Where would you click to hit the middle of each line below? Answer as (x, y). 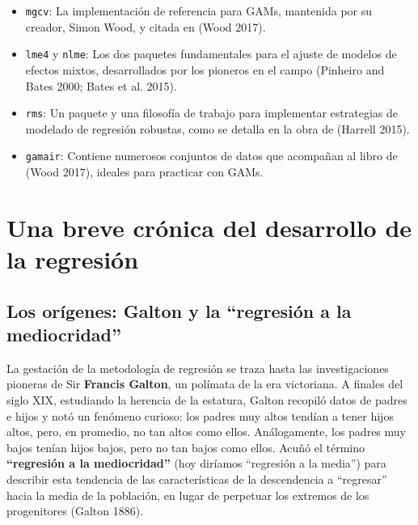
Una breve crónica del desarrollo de (209, 227)
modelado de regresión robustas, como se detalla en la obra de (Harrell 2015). (217, 128)
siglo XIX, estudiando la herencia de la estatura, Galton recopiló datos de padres (207, 399)
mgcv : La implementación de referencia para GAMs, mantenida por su (199, 11)
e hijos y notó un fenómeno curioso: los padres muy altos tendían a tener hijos (200, 415)
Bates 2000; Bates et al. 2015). (101, 85)
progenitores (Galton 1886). (75, 511)
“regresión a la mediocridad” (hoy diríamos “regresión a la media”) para (196, 463)
